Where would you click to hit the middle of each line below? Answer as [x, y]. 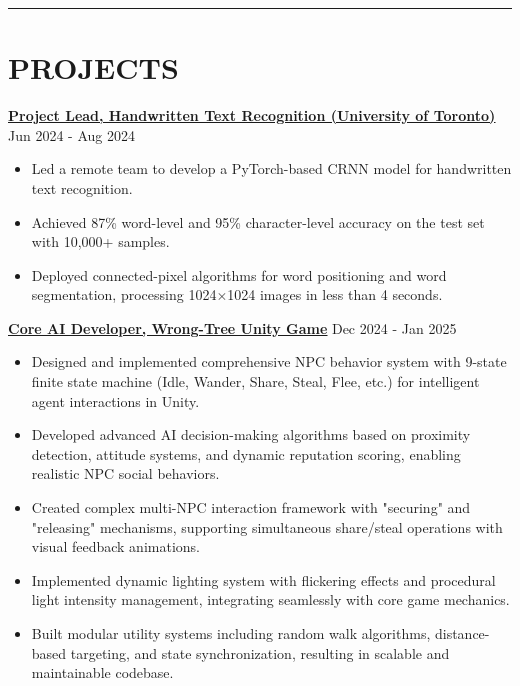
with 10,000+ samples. [100, 241]
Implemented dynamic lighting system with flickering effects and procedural [263, 579]
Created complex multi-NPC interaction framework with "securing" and [251, 507]
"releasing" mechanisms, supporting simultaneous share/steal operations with [267, 526]
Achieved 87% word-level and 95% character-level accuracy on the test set [258, 221]
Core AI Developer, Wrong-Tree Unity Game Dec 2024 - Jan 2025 [232, 327]
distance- [462, 633]
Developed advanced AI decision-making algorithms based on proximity [251, 434]
